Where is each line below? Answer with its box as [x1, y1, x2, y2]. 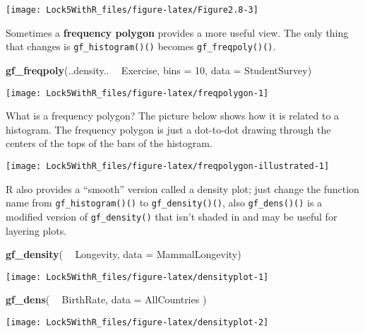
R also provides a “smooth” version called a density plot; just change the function [6, 181, 359, 196]
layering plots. [6, 223, 67, 238]
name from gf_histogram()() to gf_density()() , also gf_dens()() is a [6, 195, 323, 210]
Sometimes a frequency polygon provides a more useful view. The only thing [6, 25, 349, 40]
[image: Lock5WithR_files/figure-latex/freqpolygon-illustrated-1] [6, 160, 330, 171]
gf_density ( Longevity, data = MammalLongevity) [6, 247, 241, 262]
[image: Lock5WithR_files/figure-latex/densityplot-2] [6, 317, 269, 327]
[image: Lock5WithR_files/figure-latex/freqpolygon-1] [6, 88, 269, 98]
